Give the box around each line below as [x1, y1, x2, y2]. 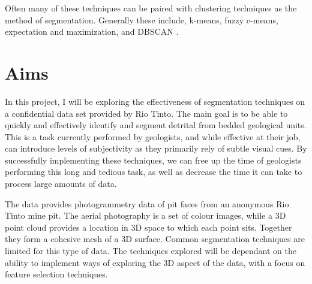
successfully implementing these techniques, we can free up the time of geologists [5, 153, 302, 166]
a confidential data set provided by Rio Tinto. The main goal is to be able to [5, 107, 288, 119]
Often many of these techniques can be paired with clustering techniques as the [5, 2, 297, 14]
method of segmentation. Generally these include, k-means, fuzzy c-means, [5, 13, 278, 26]
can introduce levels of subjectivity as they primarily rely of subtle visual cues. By [5, 142, 307, 155]
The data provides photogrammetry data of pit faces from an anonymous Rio [5, 197, 289, 210]
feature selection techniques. [5, 268, 108, 280]
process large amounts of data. [5, 177, 117, 190]
